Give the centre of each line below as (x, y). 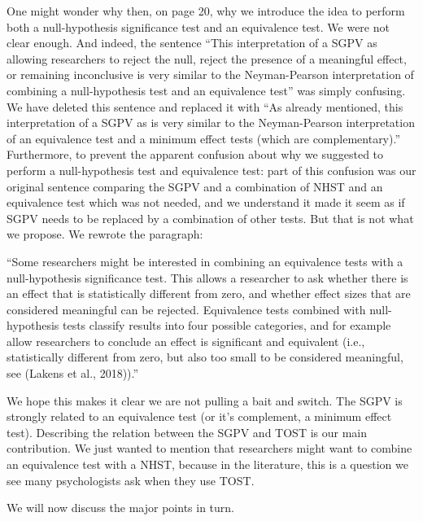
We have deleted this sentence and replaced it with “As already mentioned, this (205, 106)
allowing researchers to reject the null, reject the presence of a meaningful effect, (207, 58)
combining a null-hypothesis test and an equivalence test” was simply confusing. (206, 90)
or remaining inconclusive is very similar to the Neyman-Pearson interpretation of (210, 74)
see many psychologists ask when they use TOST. (131, 480)
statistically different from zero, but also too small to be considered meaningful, (205, 357)
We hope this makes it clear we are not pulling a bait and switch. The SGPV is (205, 400)
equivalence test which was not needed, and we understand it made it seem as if (206, 202)
